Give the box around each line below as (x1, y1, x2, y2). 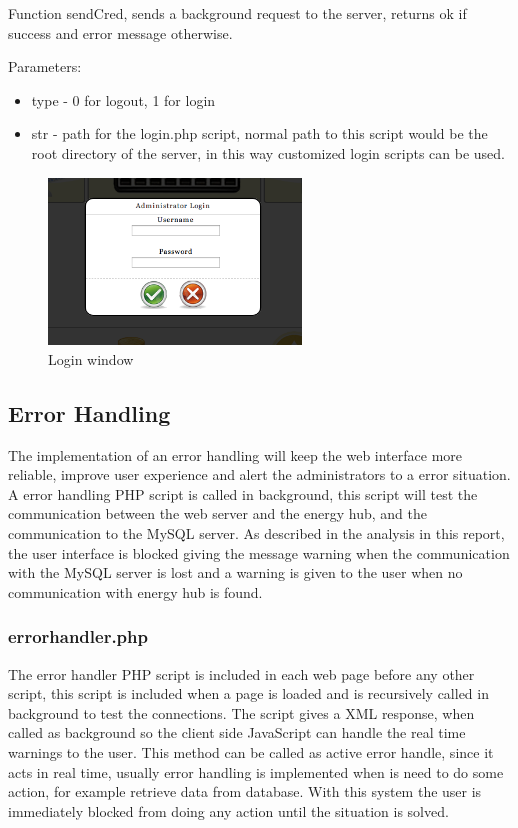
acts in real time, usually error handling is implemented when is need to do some (8, 761, 504, 782)
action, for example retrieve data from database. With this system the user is (8, 781, 482, 802)
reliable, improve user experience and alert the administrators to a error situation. (8, 464, 511, 485)
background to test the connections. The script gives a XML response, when (8, 702, 475, 723)
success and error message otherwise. (8, 22, 233, 43)
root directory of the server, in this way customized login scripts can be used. (31, 142, 505, 163)
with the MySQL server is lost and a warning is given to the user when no (8, 562, 463, 583)
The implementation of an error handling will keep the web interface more (8, 444, 463, 465)
